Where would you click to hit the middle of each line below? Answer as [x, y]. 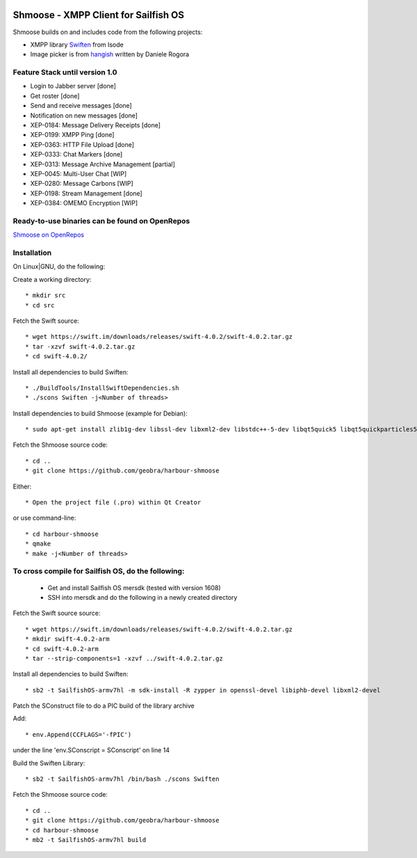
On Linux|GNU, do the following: [59, 267]
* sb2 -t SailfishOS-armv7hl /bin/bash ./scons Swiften [122, 779]
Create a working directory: [52, 279]
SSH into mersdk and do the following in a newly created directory [142, 597]
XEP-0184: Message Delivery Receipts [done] [96, 125]
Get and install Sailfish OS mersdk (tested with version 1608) [134, 587]
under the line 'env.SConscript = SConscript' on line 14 [91, 750]
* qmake [38, 544]
